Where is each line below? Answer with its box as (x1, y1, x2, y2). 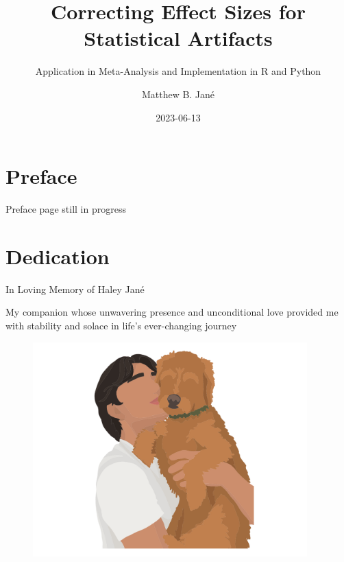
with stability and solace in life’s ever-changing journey (5, 318, 237, 332)
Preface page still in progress (5, 202, 126, 216)
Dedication (5, 242, 110, 270)
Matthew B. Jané (141, 86, 215, 101)
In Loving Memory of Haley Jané (5, 281, 145, 296)
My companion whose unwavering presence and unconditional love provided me (5, 305, 339, 319)
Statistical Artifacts (84, 24, 273, 52)
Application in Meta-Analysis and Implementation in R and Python (35, 64, 321, 78)
